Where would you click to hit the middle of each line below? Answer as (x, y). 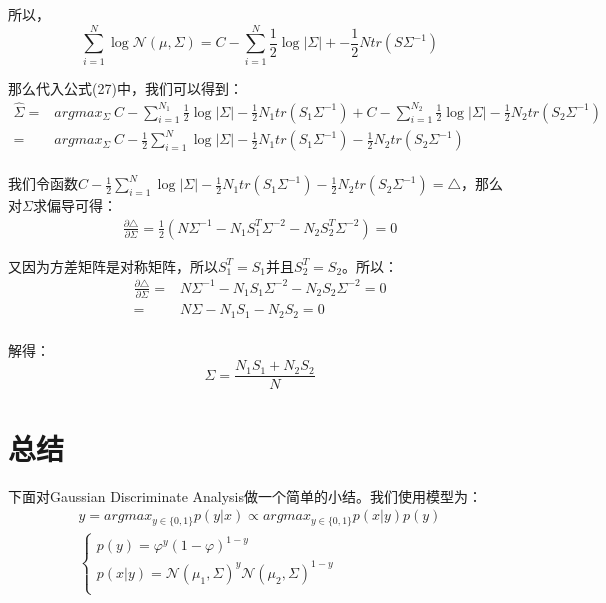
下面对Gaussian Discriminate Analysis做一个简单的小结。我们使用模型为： (245, 495)
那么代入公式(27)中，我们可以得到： (125, 87)
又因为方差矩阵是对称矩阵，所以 (113, 265)
